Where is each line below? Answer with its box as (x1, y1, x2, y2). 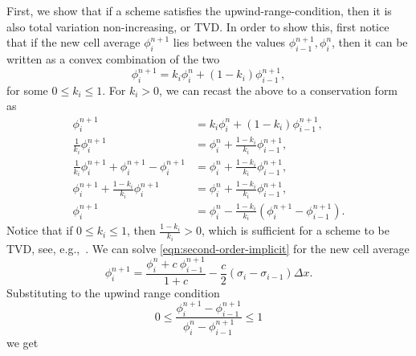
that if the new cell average (6, 34, 141, 51)
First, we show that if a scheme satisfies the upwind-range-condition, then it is (6, 2, 392, 18)
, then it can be (332, 34, 408, 51)
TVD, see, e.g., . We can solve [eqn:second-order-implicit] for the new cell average (6, 239, 410, 256)
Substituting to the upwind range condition (6, 284, 220, 301)
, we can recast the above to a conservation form (159, 81, 398, 98)
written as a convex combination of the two (6, 50, 220, 67)
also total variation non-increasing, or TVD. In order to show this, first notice (6, 18, 389, 35)
